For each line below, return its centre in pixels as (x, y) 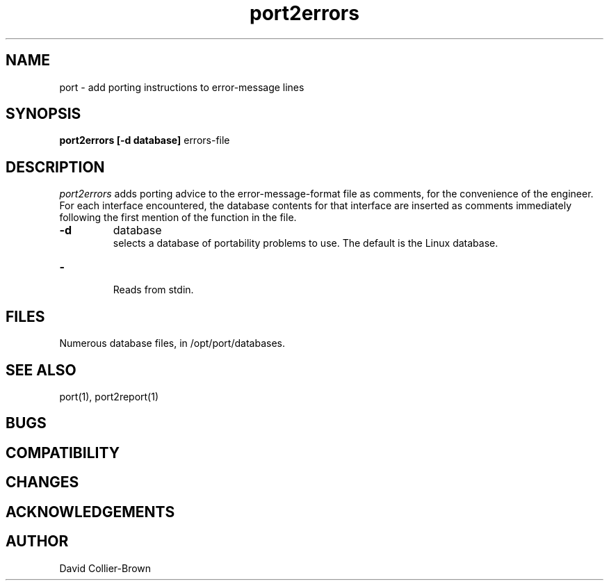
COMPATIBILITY (63, 453)
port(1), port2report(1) (109, 396)
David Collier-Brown (105, 568)
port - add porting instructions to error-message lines (182, 87)
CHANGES (42, 482)
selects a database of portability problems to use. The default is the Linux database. (306, 243)
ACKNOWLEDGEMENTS (90, 512)
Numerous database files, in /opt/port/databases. (172, 343)
